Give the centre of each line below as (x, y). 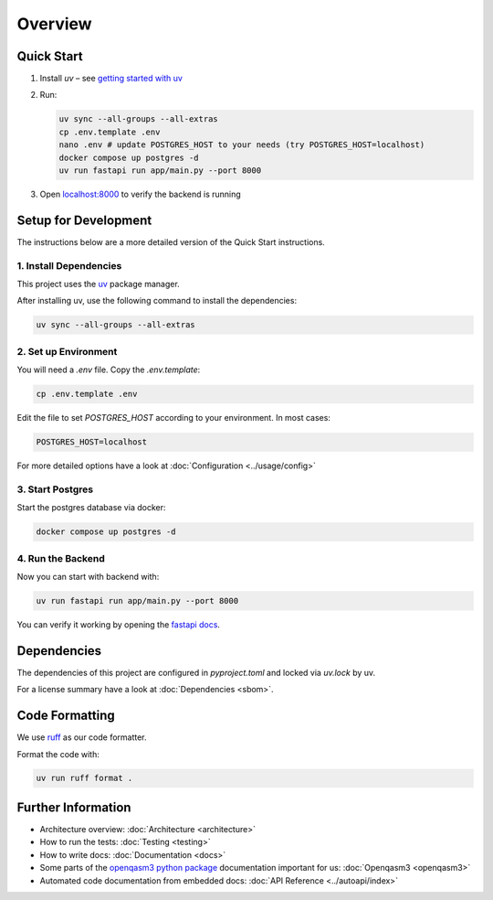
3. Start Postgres (55, 489)
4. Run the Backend (61, 558)
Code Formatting (66, 716)
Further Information (74, 807)
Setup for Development (84, 220)
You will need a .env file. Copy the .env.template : (109, 370)
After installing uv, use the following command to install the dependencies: (157, 301)
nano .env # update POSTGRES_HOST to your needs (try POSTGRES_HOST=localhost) (242, 145)
